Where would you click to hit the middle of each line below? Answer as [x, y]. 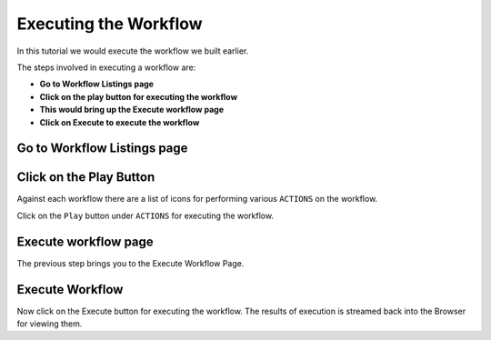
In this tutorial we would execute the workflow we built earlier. [133, 51]
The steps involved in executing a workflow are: [106, 67]
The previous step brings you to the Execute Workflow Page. [130, 263]
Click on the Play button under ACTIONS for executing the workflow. [145, 215]
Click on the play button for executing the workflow [139, 96]
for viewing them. [50, 324]
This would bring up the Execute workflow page [132, 110]
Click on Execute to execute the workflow [120, 122]
